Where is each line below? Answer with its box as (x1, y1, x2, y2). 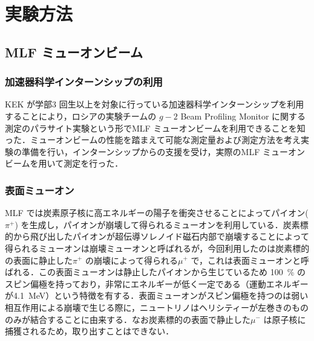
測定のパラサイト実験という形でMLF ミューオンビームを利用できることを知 (5, 121, 306, 134)
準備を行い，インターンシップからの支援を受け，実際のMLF (21, 145, 260, 158)
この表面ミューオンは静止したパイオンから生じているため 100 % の (38, 266, 306, 278)
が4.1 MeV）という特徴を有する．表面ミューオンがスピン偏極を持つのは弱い (5, 289, 309, 302)
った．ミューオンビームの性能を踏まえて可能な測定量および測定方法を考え (5, 133, 301, 146)
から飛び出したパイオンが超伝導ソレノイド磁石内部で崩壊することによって (13, 230, 309, 243)
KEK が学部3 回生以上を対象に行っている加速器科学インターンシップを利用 (5, 98, 304, 110)
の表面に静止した (5, 253, 73, 266)
